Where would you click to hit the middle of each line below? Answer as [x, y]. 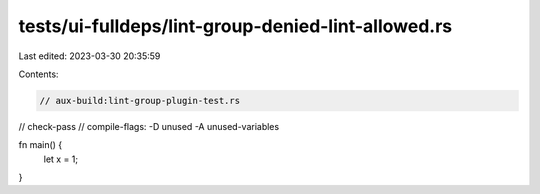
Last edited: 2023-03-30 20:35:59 [89, 56]
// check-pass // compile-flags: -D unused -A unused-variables [149, 126]
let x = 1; [61, 159]
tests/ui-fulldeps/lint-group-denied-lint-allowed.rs [235, 26]
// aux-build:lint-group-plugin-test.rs [139, 100]
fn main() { [40, 145]
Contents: [38, 74]
